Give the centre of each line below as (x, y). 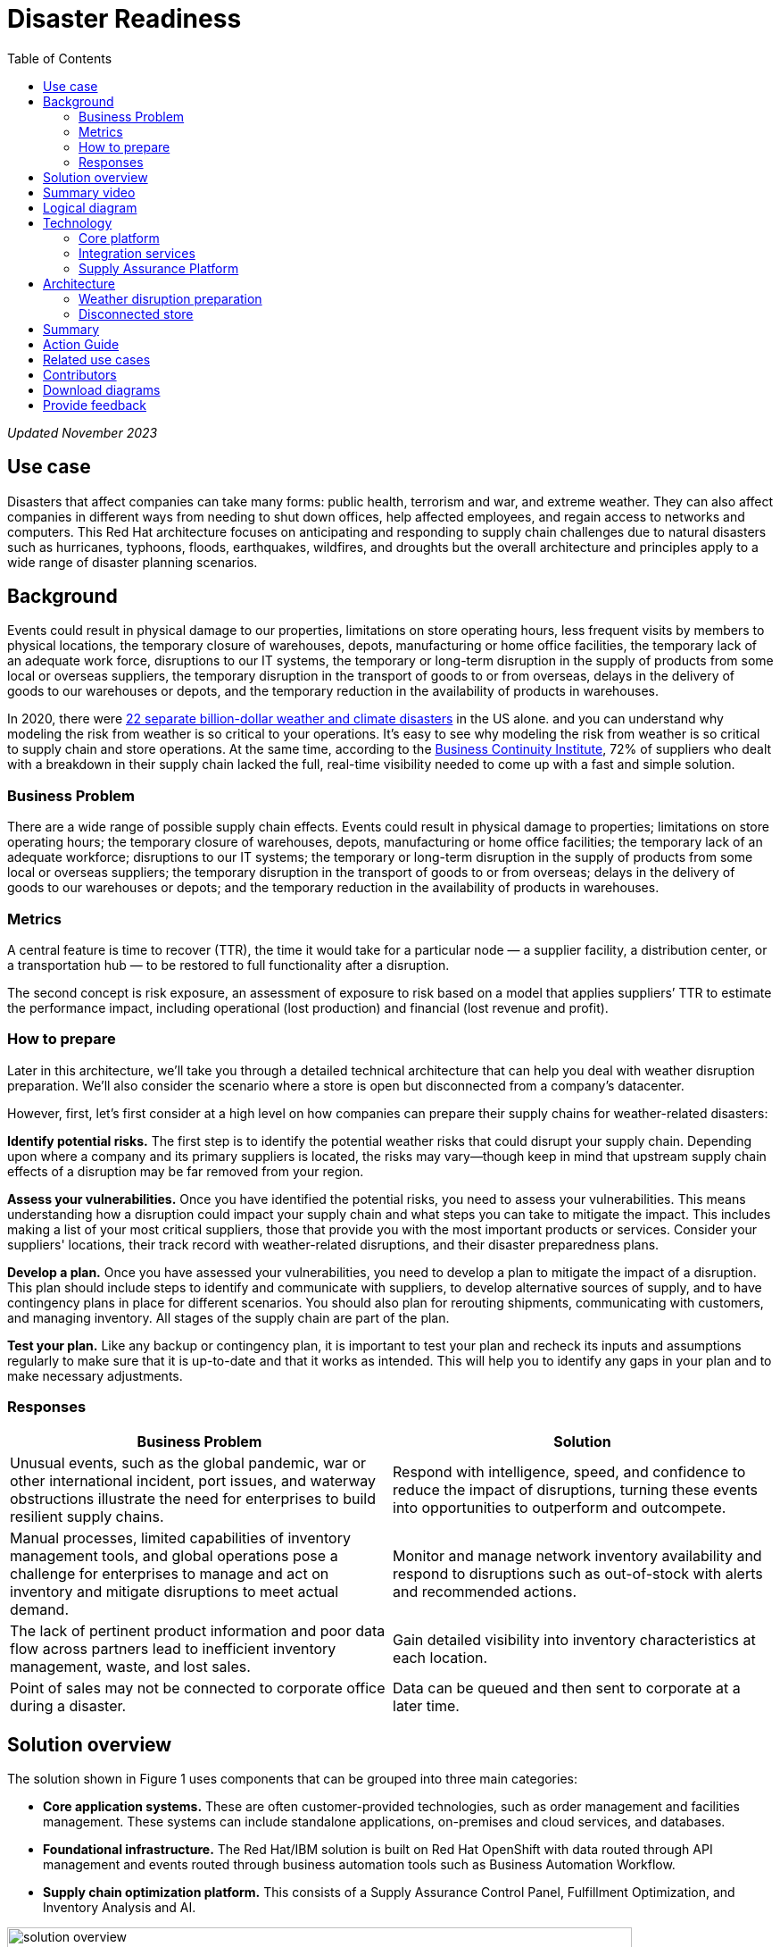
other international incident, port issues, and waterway (193, 1481)
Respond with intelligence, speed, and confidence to (569, 1472)
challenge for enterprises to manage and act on (170, 1574)
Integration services (137, 253)
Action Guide (81, 344)
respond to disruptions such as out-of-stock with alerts (578, 1574)
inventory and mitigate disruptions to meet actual (174, 1592)
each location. (440, 1658)
